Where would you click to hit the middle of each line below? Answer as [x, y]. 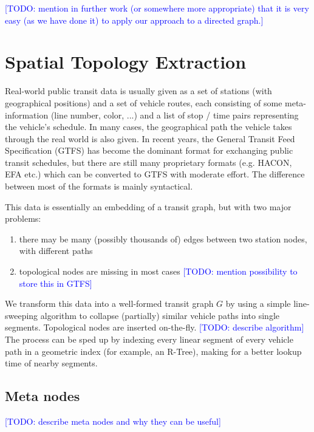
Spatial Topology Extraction [126, 62]
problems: [23, 218]
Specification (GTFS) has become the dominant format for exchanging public [149, 150]
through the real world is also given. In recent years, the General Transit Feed [150, 138]
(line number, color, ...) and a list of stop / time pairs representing [175, 115]
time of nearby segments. [51, 363]
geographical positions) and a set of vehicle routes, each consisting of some [144, 102]
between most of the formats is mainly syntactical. [99, 186]
